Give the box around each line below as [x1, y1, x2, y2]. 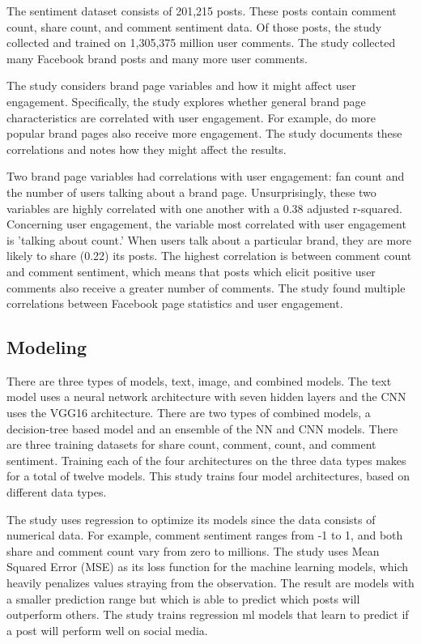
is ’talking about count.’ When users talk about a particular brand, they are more [6, 231, 411, 248]
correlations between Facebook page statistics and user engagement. [6, 295, 343, 312]
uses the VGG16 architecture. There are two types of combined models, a [6, 404, 371, 421]
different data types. [6, 484, 107, 501]
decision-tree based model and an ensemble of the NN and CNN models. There [6, 420, 398, 437]
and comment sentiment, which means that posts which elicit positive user [6, 262, 376, 279]
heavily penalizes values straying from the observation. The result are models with [6, 574, 415, 591]
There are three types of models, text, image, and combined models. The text [6, 372, 392, 389]
